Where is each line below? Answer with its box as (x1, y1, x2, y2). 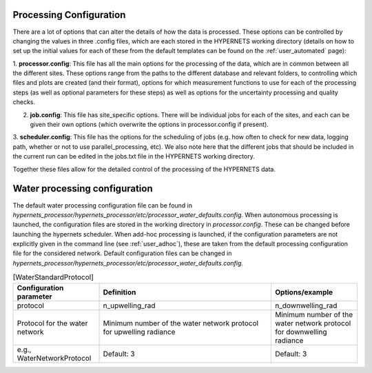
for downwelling (274, 327, 327, 336)
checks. (12, 98, 36, 106)
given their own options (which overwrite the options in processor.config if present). (30, 121, 269, 129)
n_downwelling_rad (274, 301, 338, 310)
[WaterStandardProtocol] (12, 272, 94, 282)
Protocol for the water (17, 318, 88, 327)
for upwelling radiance (103, 327, 176, 336)
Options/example (274, 287, 333, 296)
